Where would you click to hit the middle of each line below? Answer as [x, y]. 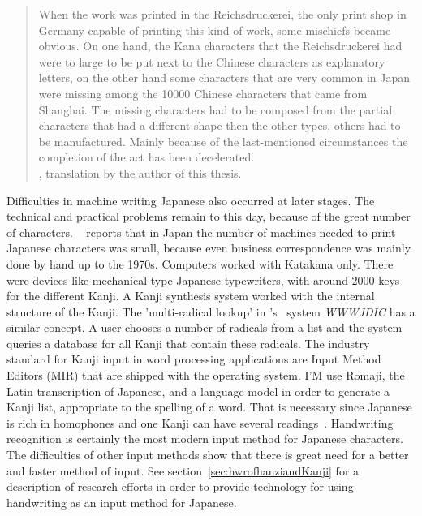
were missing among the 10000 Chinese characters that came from [203, 93]
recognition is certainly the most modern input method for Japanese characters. [205, 439]
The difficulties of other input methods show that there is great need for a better [208, 455]
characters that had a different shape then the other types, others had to [220, 125]
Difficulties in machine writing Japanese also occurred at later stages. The [191, 200]
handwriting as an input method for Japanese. [122, 502]
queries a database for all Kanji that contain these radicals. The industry [188, 343]
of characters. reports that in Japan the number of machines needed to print [201, 232]
